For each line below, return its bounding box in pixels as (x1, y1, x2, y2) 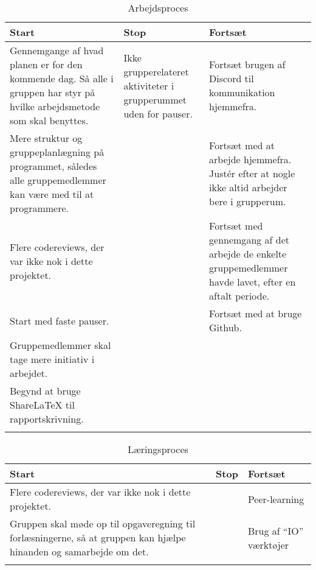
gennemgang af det (209, 233, 290, 247)
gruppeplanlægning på (10, 145, 105, 159)
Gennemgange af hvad (10, 43, 104, 57)
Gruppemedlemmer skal (10, 338, 111, 352)
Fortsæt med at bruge (209, 306, 302, 320)
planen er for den (10, 57, 83, 71)
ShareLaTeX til (10, 398, 75, 412)
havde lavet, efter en (209, 275, 296, 289)
